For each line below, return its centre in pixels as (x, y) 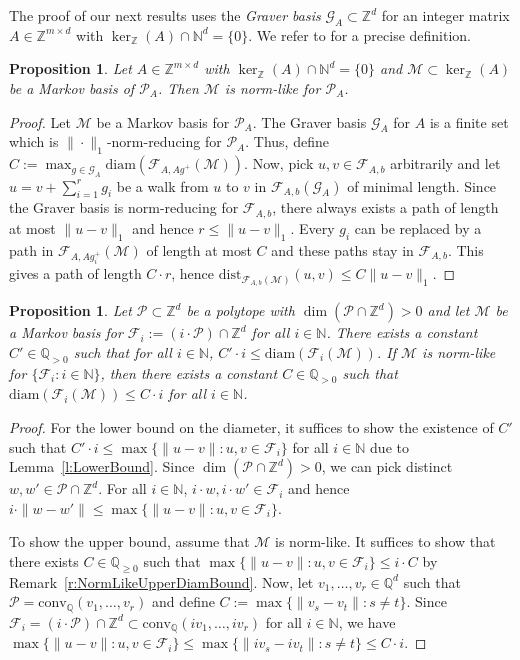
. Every (312, 227)
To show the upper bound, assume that (129, 541)
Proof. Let (40, 121)
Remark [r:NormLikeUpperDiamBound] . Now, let (161, 581)
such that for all (122, 351)
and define (183, 601)
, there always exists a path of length (385, 207)
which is (34, 141)
